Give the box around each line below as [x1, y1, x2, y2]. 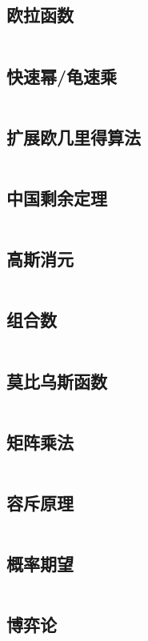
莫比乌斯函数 [6, 368, 107, 393]
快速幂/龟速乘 [6, 63, 118, 88]
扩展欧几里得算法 [6, 124, 141, 149]
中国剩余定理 [6, 186, 107, 210]
